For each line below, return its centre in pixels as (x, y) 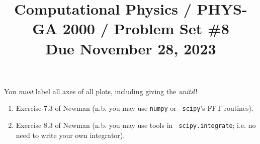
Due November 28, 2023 (131, 48)
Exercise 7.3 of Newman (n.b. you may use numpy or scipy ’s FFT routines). (135, 108)
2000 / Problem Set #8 (146, 28)
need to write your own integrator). (70, 135)
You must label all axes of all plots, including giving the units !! (101, 91)
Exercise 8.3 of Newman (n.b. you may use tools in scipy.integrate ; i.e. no (136, 125)
